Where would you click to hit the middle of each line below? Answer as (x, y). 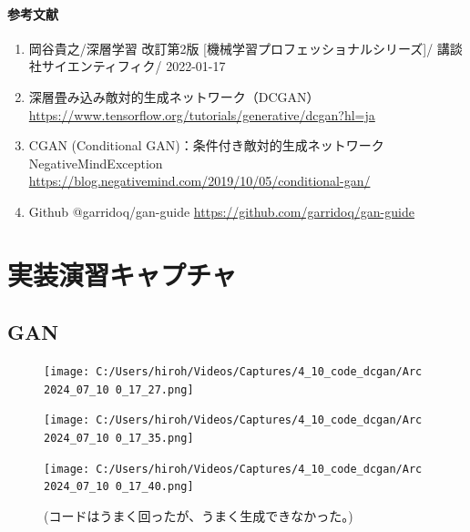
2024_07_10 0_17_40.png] (119, 487)
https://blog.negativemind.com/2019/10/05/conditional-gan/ (199, 181)
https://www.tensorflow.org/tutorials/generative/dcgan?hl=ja (202, 114)
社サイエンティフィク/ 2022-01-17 (127, 66)
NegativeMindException (96, 163)
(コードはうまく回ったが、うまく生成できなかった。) (199, 516)
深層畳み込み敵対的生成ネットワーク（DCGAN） (174, 96)
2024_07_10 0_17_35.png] (119, 439)
